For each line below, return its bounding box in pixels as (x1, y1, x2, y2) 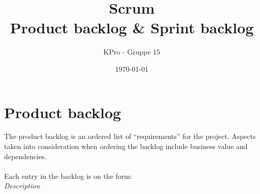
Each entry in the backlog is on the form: (4, 170, 132, 181)
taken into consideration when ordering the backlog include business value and (4, 141, 248, 152)
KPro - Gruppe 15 (103, 46, 160, 57)
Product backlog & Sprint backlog (10, 17, 254, 38)
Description (4, 180, 40, 191)
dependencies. (4, 151, 47, 161)
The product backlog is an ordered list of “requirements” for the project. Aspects (4, 131, 256, 141)
